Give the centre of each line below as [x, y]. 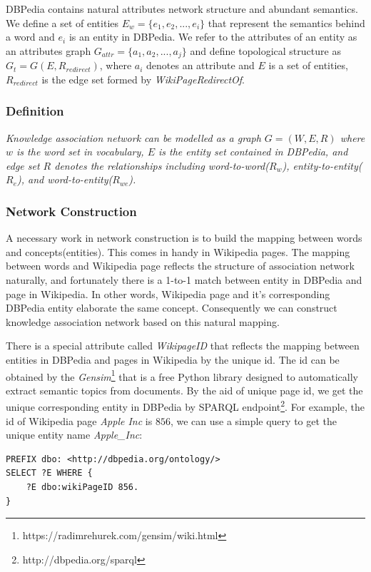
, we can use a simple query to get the [254, 420]
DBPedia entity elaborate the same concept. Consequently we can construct [172, 308]
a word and [30, 37]
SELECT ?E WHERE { [49, 473]
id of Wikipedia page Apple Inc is [79, 420]
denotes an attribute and [200, 65]
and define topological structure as [265, 50]
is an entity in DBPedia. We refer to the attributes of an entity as [213, 37]
